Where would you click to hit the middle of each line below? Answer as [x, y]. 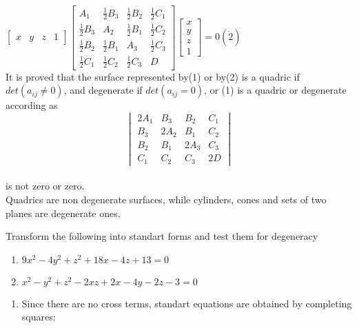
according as [32, 105]
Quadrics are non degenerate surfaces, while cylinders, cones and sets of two [166, 199]
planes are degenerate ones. [63, 213]
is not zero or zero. [45, 186]
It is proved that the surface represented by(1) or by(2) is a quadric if [153, 76]
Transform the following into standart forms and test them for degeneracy [162, 236]
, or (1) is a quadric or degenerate [275, 90]
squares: [39, 317]
